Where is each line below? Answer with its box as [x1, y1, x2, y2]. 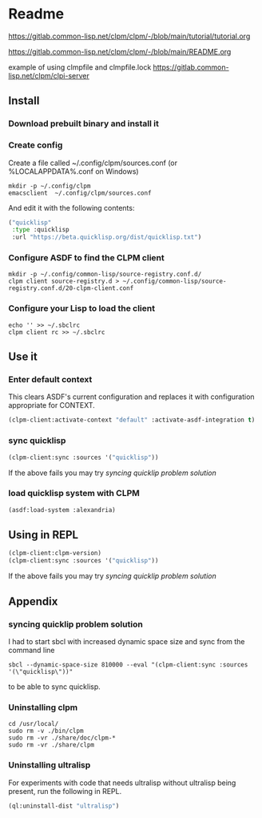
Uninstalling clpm [8, 702, 78, 713]
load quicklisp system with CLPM [8, 488, 140, 499]
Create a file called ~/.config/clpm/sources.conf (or [8, 158, 178, 167]
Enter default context [8, 374, 93, 385]
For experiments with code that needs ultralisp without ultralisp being [8, 778, 236, 788]
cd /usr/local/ [8, 720, 59, 728]
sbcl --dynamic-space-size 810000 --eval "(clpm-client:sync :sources [8, 660, 248, 669]
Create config [8, 139, 63, 151]
